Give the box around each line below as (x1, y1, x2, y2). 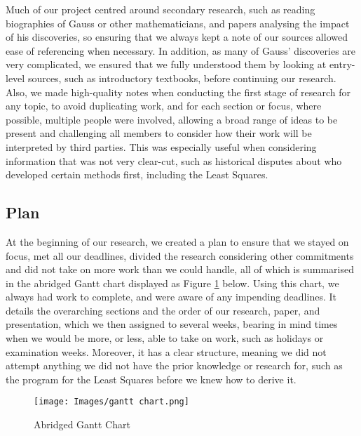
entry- (329, 57, 355, 72)
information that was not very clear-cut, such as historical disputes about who (6, 153, 342, 168)
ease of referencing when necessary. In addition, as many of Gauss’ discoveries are (6, 43, 356, 58)
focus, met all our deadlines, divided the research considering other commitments (6, 248, 354, 263)
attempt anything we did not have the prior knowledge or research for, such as (6, 358, 343, 373)
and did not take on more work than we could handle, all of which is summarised (6, 262, 354, 277)
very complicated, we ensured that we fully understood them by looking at (6, 57, 327, 72)
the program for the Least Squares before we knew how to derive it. (6, 371, 297, 386)
